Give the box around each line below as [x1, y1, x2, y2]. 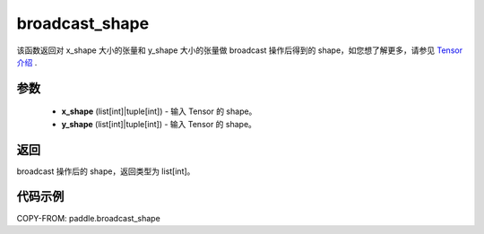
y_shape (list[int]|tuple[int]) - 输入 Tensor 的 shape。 [61, 118, 257, 129]
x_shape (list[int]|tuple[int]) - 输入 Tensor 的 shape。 [61, 106, 257, 117]
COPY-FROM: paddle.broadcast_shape [16, 212, 160, 223]
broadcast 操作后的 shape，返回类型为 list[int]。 [16, 166, 195, 177]
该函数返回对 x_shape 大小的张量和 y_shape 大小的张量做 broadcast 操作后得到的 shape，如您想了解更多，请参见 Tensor [16, 45, 463, 56]
